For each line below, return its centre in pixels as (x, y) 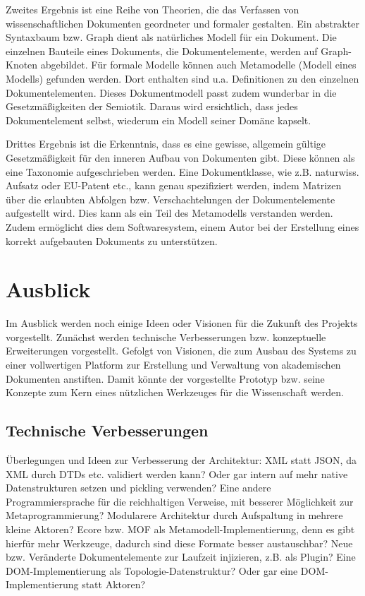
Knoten (22, 65)
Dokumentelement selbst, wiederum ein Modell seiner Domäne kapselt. (159, 120)
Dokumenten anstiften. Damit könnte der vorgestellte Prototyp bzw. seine (165, 378)
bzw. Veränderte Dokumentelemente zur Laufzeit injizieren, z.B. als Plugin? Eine (181, 557)
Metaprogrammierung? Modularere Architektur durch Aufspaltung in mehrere (174, 515)
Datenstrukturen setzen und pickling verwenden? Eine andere (138, 488)
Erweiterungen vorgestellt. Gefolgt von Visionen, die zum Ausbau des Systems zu (181, 351)
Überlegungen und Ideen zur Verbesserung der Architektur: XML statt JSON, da (181, 459)
